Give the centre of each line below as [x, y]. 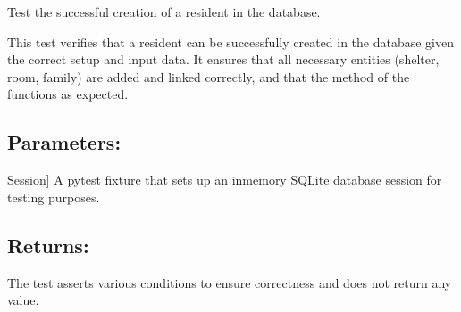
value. [23, 300]
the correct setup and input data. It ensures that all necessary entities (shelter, [223, 59]
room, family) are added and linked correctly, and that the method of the [209, 76]
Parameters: [64, 142]
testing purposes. [54, 197]
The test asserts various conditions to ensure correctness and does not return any [230, 282]
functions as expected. [68, 94]
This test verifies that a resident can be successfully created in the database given [231, 41]
